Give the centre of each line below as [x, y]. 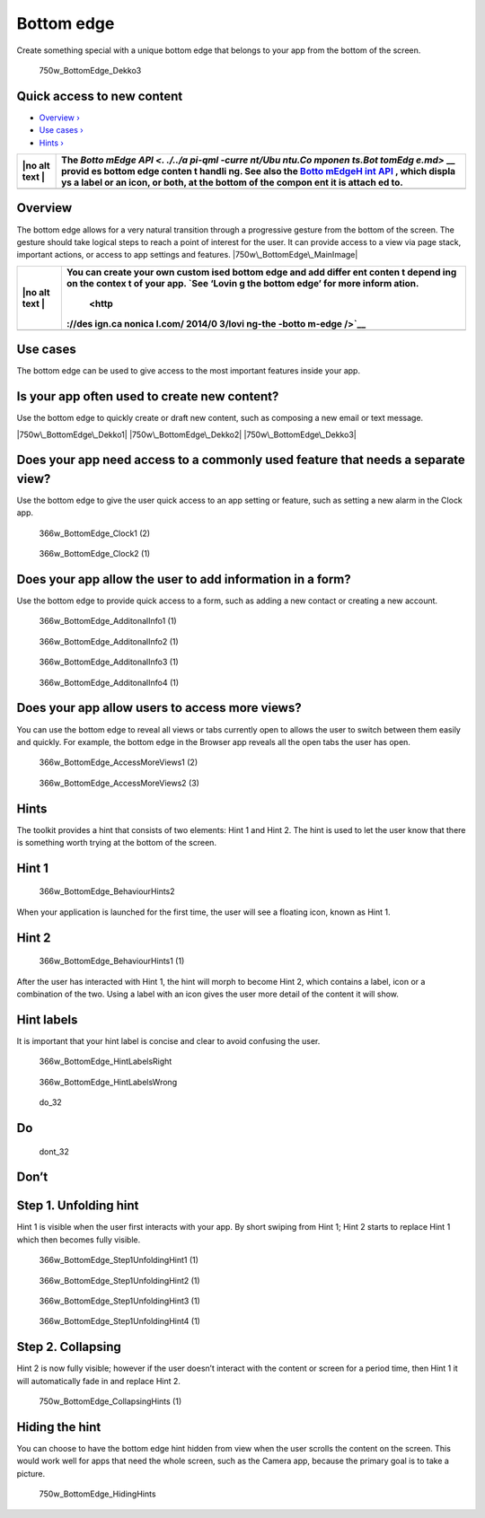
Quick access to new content [100, 96]
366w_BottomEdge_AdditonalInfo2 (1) [109, 641]
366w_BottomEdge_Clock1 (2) [95, 533]
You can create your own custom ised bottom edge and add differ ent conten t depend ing [261, 272]
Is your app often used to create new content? [148, 396]
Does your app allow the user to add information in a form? [184, 579]
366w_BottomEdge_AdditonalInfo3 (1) [109, 662]
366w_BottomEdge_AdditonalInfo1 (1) [108, 621]
